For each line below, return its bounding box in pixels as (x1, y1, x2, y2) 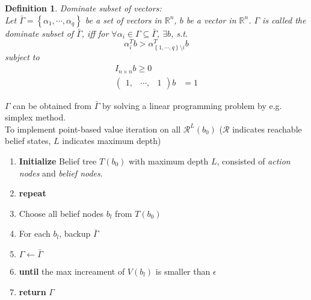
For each (19, 227, 51, 240)
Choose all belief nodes (19, 207, 103, 219)
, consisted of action (217, 154, 291, 167)
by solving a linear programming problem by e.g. (102, 99, 282, 111)
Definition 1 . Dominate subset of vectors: (5, 2, 162, 14)
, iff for (81, 27, 109, 39)
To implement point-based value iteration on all (5, 122, 181, 135)
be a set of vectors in (85, 13, 162, 26)
